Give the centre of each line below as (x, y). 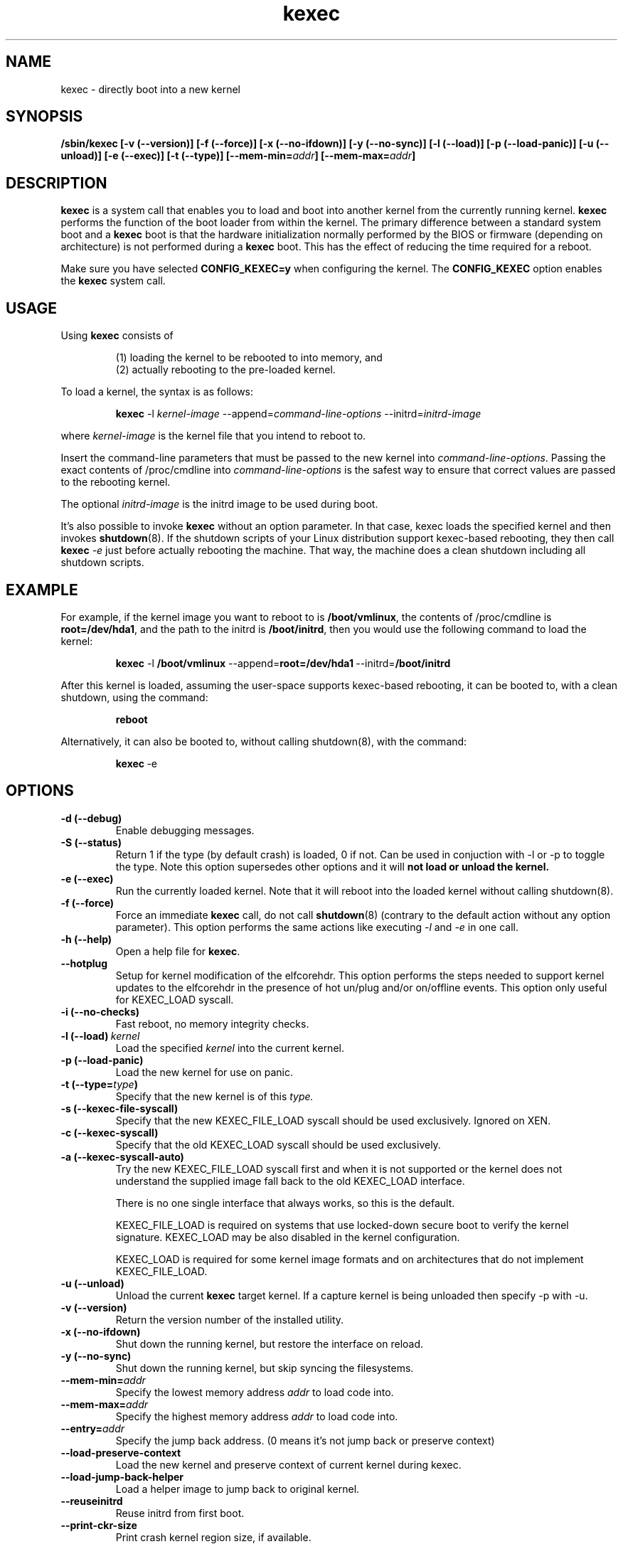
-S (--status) (91, 842)
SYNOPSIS (44, 117)
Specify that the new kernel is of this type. (214, 1096)
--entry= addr (92, 1428)
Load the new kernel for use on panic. (204, 1072)
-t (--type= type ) (99, 1084)
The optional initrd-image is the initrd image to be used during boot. (219, 504)
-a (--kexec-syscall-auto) (122, 1156)
